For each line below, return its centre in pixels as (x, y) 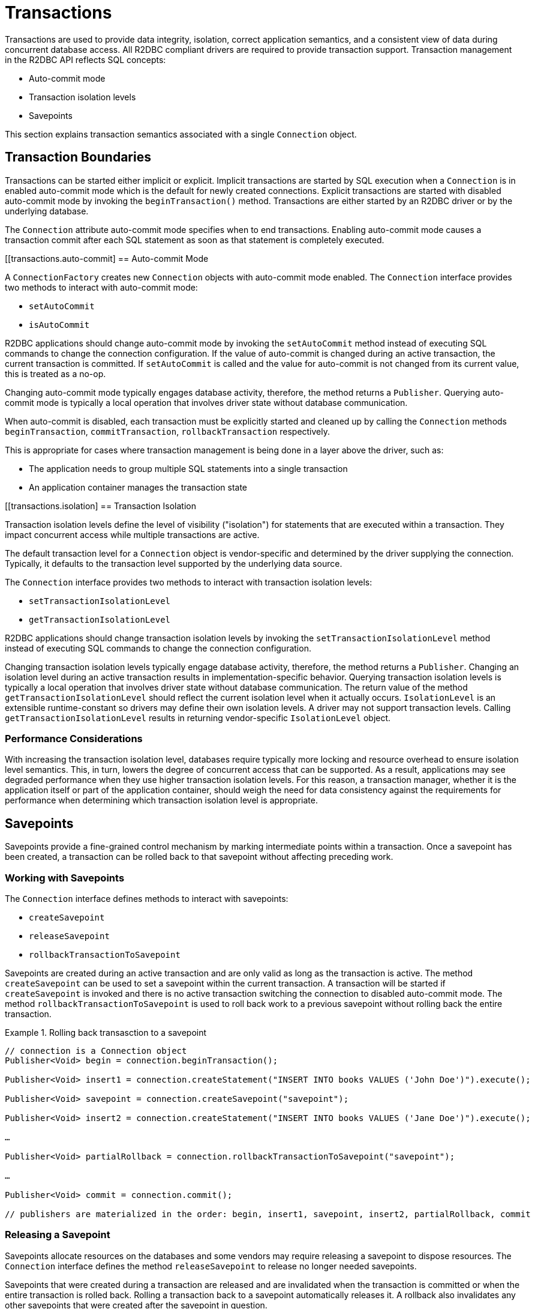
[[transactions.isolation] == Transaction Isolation (100, 506)
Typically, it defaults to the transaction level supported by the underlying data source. (174, 563)
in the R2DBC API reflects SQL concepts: (85, 59)
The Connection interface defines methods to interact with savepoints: (147, 898)
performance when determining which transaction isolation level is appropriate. (161, 800)
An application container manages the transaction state (138, 487)
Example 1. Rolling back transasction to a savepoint (106, 1032)
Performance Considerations (74, 738)
